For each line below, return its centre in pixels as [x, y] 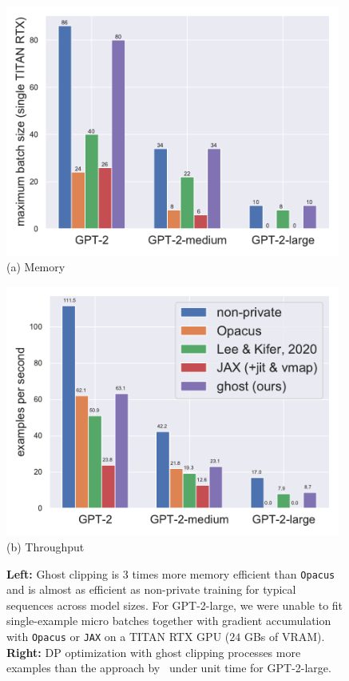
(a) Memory [36, 267]
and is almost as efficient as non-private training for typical [151, 589]
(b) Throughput [46, 547]
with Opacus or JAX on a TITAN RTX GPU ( [118, 637]
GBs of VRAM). [284, 637]
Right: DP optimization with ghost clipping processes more [154, 652]
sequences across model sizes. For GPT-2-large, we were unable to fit [175, 605]
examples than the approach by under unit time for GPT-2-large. [169, 668]
